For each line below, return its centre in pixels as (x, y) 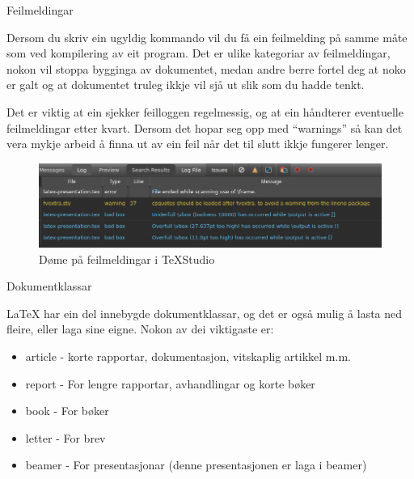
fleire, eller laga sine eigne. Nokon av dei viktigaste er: (140, 329)
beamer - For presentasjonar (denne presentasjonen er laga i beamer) (196, 465)
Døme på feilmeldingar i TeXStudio (127, 259)
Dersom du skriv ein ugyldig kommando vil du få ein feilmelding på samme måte (207, 37)
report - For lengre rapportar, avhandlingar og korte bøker (170, 383)
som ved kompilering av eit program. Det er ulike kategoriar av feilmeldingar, (199, 53)
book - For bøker (67, 411)
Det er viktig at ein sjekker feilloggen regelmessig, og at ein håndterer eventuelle (205, 111)
